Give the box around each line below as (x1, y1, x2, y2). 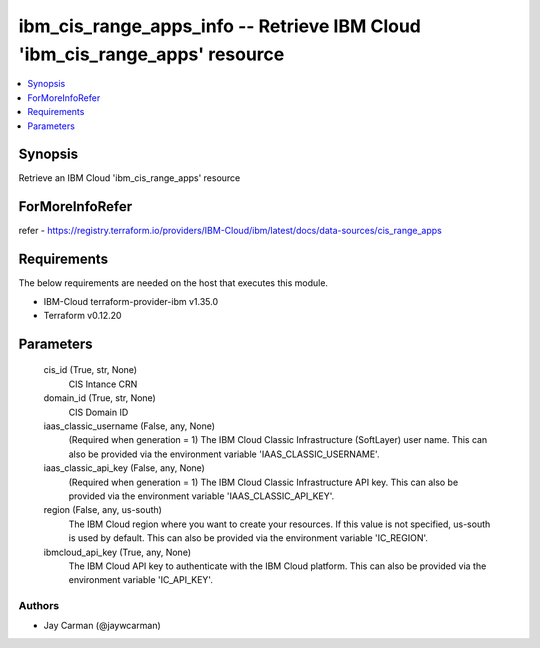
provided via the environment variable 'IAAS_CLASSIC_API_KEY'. (68, 490, 335, 502)
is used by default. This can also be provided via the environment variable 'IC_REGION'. (68, 532, 429, 544)
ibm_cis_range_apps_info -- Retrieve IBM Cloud (18, 15, 422, 37)
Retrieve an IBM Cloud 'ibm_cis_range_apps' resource (18, 172, 241, 184)
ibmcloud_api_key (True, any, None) (43, 546, 192, 558)
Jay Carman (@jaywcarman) (43, 620, 162, 632)
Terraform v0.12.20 (43, 310, 122, 322)
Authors (18, 599, 60, 613)
